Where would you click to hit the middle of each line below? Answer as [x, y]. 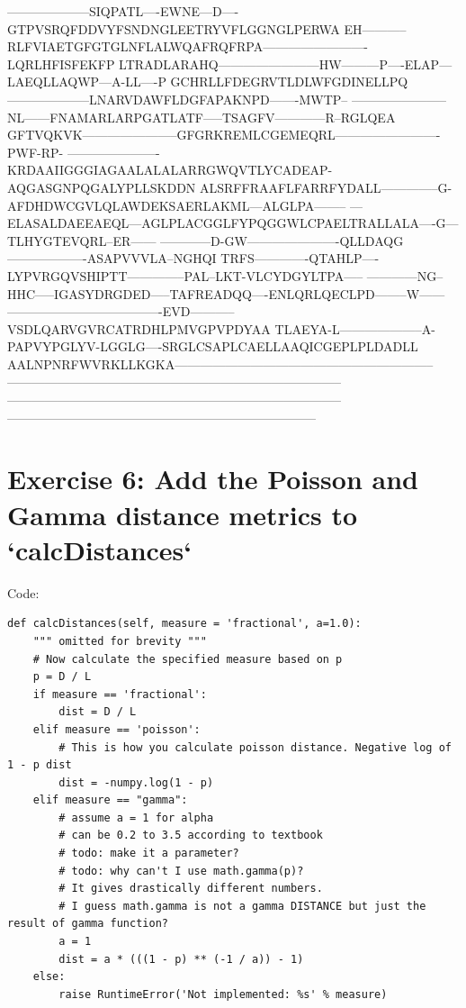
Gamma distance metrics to [183, 514]
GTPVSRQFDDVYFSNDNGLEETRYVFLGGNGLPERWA [174, 28]
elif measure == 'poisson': [116, 729]
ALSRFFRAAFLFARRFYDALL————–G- [326, 187]
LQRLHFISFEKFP [61, 64]
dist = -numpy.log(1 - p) [136, 782]
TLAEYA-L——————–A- [355, 328]
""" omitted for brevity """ [120, 641]
